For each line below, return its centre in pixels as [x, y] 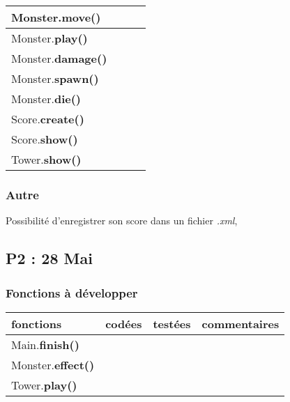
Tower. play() [44, 385]
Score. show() [45, 139]
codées [124, 323]
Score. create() [48, 119]
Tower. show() [46, 159]
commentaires [241, 323]
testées [172, 323]
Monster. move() [56, 17]
